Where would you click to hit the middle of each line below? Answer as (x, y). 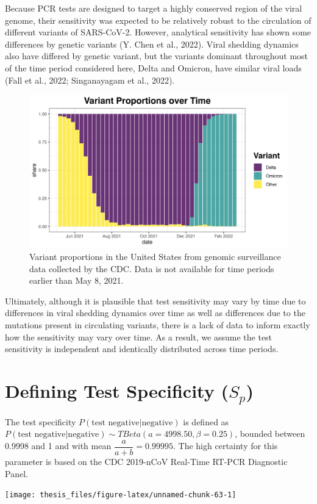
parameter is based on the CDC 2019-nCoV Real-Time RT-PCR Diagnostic (146, 461)
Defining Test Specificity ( (117, 391)
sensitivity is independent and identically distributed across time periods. (142, 349)
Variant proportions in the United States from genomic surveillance (155, 257)
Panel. (16, 473)
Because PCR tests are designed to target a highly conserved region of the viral (154, 8)
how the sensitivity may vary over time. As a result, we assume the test (139, 337)
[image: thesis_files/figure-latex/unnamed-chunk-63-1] (121, 495)
